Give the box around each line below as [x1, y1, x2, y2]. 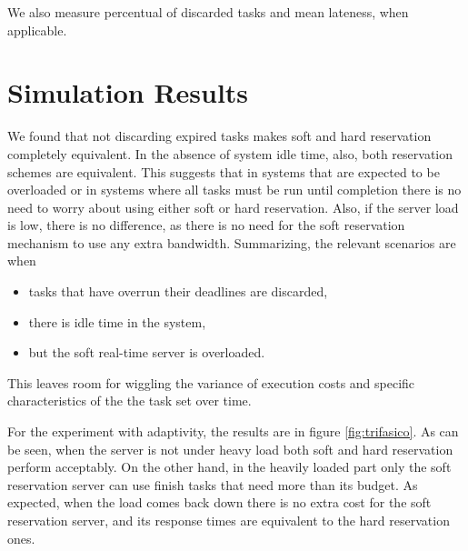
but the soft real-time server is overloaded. [28, 343, 265, 362]
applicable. [7, 20, 67, 39]
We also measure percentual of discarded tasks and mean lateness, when [7, 3, 409, 21]
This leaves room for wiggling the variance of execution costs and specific [7, 373, 415, 392]
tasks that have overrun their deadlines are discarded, [28, 282, 328, 301]
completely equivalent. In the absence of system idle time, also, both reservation [7, 144, 453, 163]
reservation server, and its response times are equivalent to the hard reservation [7, 511, 450, 529]
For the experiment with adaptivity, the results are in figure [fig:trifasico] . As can [7, 422, 459, 441]
